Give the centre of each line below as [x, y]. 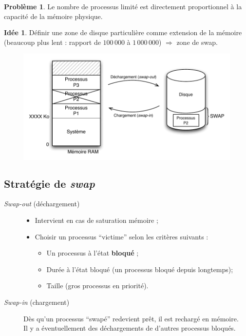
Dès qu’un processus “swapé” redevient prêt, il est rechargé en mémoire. [131, 318]
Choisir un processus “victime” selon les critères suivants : [122, 236]
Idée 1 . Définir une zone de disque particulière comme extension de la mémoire [123, 32]
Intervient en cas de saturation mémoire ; [96, 220]
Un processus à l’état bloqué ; [93, 253]
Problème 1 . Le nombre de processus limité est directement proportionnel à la [123, 6]
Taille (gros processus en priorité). [97, 286]
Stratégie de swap [49, 183]
